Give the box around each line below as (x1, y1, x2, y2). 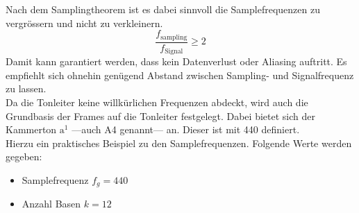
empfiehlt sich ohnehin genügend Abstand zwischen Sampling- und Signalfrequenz (6, 67, 354, 82)
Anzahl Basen (22, 196, 81, 211)
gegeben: (6, 149, 42, 164)
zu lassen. (6, 81, 47, 96)
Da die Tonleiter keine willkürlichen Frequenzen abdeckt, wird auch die (6, 94, 308, 109)
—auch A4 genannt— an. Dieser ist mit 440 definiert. (72, 122, 300, 137)
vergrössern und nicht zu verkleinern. (6, 15, 163, 30)
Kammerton (6, 122, 57, 137)
